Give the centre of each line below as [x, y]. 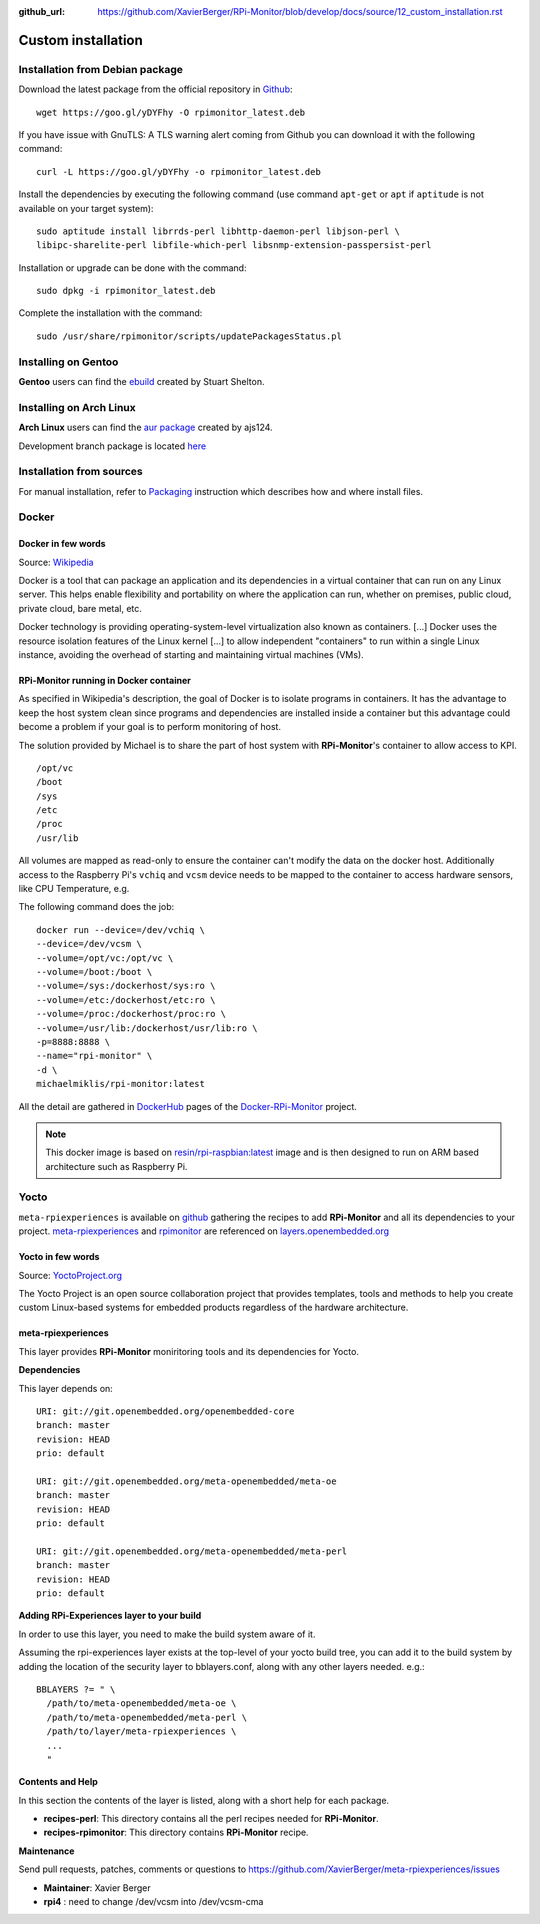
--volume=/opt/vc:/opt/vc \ [105, 958]
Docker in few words [62, 544]
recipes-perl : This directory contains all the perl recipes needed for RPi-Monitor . [211, 1819]
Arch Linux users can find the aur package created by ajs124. [146, 427]
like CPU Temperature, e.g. [74, 889]
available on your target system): [86, 208]
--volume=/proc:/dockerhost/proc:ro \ [131, 1014]
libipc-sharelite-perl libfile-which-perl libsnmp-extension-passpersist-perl [234, 245]
